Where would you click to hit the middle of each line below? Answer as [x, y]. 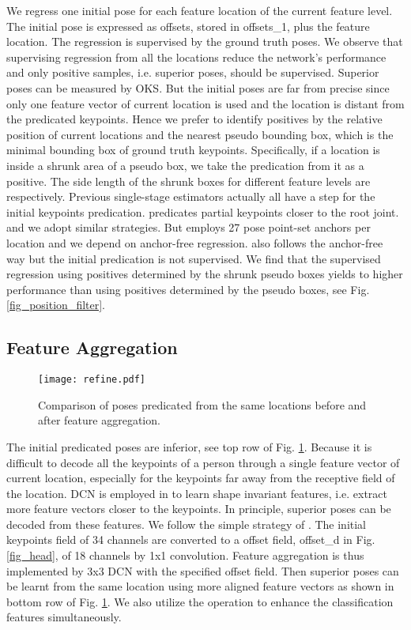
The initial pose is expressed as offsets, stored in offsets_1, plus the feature [188, 26]
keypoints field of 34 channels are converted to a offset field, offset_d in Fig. [191, 539]
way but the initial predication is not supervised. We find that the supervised [194, 258]
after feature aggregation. [99, 420]
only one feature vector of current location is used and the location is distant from [205, 103]
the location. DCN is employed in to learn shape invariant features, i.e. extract [197, 493]
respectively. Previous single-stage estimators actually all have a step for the [191, 196]
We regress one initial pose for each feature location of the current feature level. [200, 10]
